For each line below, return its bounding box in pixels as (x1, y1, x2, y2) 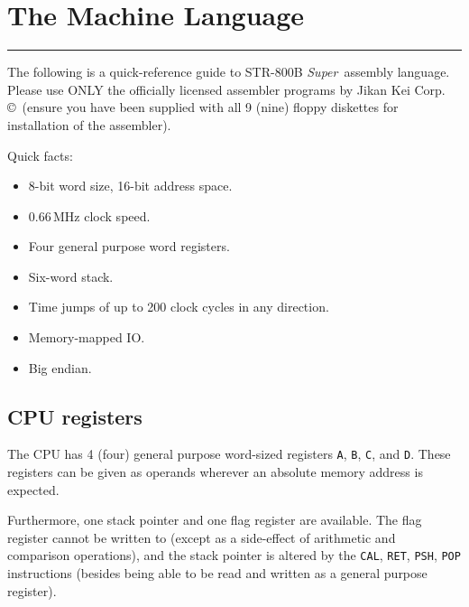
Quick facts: (7, 145, 73, 164)
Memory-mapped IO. (28, 328, 145, 347)
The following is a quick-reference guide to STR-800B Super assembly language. (7, 62, 450, 81)
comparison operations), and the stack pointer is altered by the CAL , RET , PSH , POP (7, 546, 461, 565)
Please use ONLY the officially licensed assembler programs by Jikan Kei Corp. (7, 79, 446, 98)
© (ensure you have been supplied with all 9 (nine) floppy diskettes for (7, 98, 399, 117)
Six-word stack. (28, 266, 114, 285)
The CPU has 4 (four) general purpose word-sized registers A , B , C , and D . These (7, 444, 451, 463)
